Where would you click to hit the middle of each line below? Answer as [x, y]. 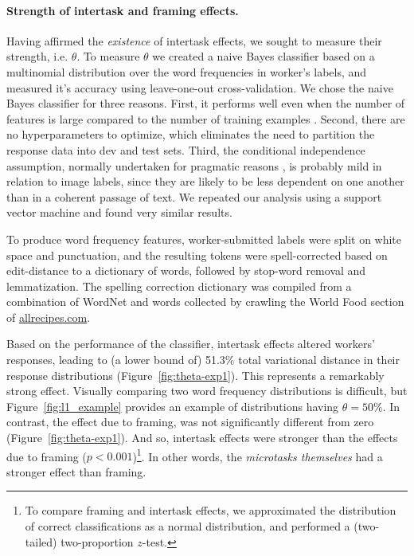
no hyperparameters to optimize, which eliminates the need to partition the [191, 134]
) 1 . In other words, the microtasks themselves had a [258, 455]
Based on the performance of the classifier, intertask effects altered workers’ [191, 344]
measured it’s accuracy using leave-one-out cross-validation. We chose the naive [200, 87]
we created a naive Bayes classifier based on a [264, 56]
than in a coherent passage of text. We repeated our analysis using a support [194, 196]
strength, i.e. [37, 56]
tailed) [41, 541]
